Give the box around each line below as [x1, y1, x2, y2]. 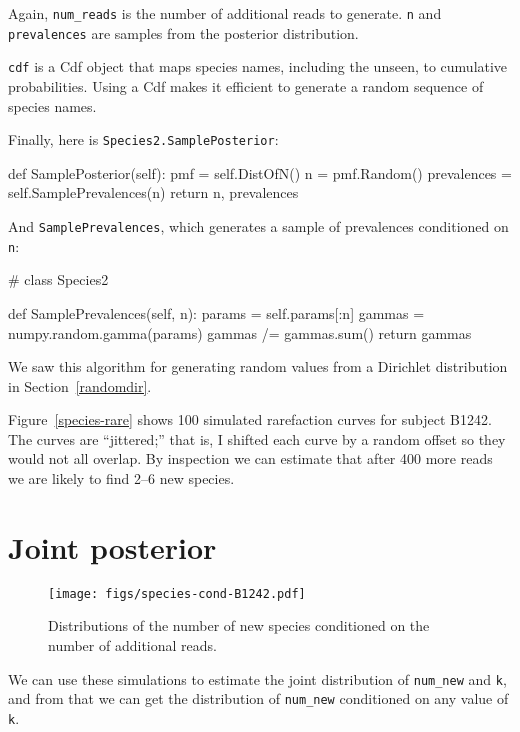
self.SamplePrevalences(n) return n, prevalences [8, 182, 299, 203]
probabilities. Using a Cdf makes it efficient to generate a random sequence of [8, 75, 484, 96]
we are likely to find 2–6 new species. [8, 468, 235, 489]
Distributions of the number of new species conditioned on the [48, 615, 430, 636]
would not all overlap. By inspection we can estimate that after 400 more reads [8, 448, 493, 469]
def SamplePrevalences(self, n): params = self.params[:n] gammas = [8, 302, 425, 323]
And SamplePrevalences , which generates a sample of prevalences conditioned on [8, 216, 509, 236]
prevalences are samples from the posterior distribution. [8, 22, 359, 43]
